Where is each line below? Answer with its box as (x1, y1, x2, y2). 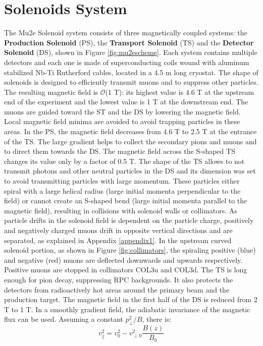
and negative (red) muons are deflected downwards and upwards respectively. (4, 254, 243, 265)
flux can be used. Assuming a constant (4, 314, 123, 324)
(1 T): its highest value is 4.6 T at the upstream (105, 86, 254, 97)
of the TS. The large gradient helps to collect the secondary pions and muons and (4, 136, 257, 146)
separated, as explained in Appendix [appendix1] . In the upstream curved (4, 235, 232, 245)
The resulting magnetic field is (4, 86, 98, 97)
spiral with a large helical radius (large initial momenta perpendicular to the (4, 185, 241, 196)
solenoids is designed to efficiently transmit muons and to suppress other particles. (4, 77, 258, 87)
